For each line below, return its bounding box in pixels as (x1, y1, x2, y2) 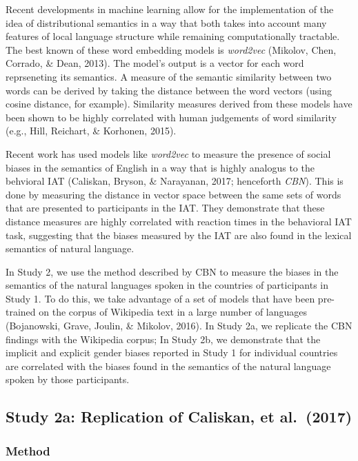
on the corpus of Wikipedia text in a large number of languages (39, 305, 308, 319)
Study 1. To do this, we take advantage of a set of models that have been (6, 291, 315, 305)
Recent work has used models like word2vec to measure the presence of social (6, 146, 331, 161)
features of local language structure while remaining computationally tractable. (6, 29, 340, 43)
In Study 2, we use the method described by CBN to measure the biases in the (6, 264, 339, 278)
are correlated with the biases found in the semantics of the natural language (6, 358, 331, 373)
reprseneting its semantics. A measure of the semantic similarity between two (6, 69, 332, 83)
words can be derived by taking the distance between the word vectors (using (6, 83, 332, 97)
